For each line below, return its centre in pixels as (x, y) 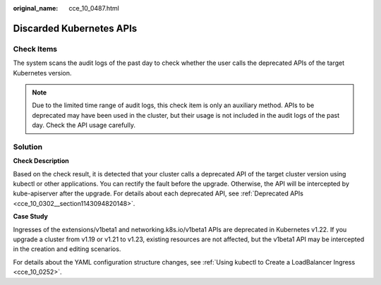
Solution (28, 147)
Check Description (41, 161)
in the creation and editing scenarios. (67, 249)
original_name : (36, 8)
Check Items (35, 49)
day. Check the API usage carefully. (84, 125)
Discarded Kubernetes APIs (75, 28)
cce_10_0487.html (94, 8)
